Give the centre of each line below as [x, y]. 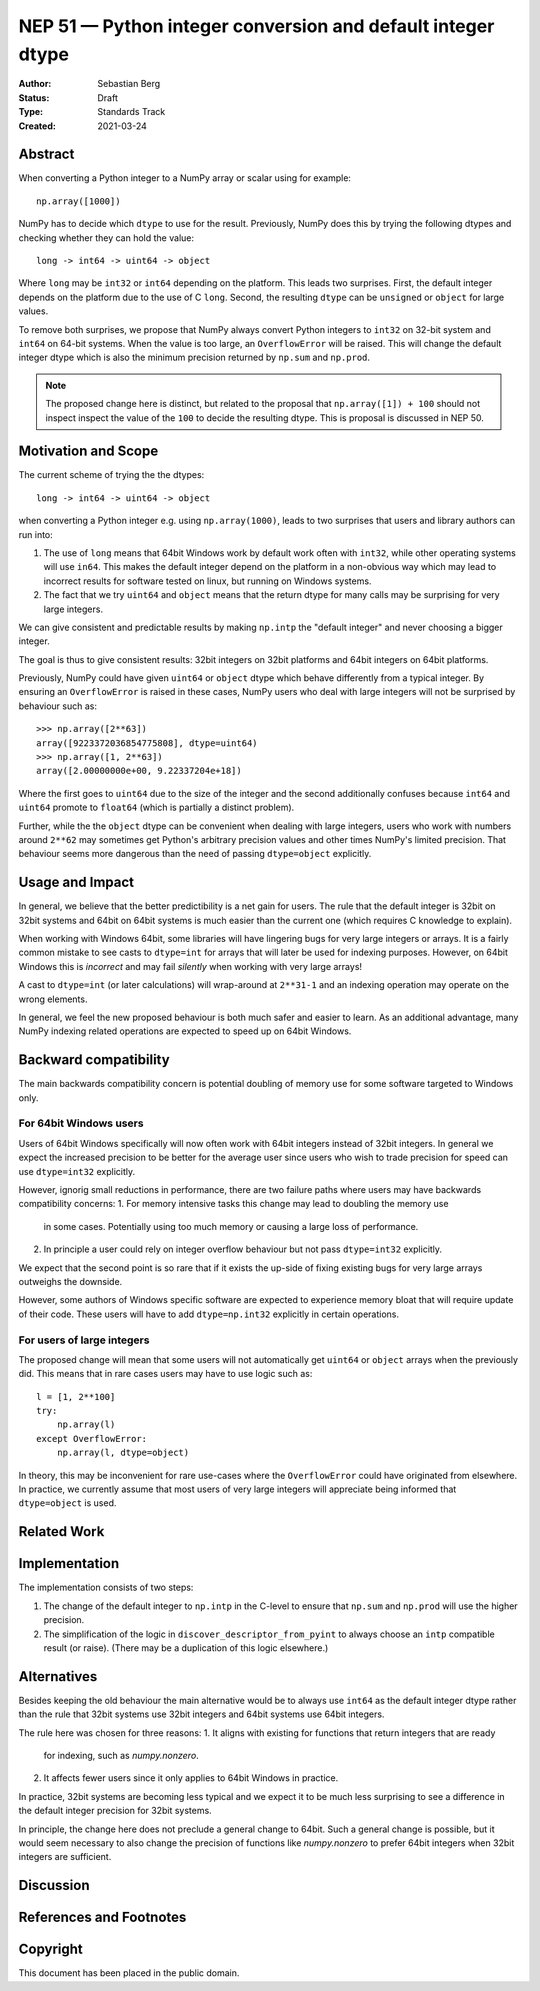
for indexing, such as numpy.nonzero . [121, 1755]
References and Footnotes [102, 1917]
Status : [34, 97]
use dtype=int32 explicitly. [76, 1171]
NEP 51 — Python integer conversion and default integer [256, 26]
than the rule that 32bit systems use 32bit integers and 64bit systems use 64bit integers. [201, 1714]
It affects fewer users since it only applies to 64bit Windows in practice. [191, 1778]
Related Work [61, 1531]
